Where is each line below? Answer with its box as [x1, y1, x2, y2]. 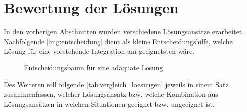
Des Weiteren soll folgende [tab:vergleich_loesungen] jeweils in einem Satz [4, 79, 229, 89]
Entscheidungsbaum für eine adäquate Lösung [24, 62, 163, 72]
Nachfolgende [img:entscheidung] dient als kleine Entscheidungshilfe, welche [4, 36, 233, 46]
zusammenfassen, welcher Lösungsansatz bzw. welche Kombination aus [4, 89, 218, 99]
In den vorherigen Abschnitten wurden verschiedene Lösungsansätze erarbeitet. [4, 26, 244, 37]
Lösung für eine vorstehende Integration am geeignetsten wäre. [4, 46, 195, 56]
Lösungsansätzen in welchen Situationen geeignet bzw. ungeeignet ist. [4, 98, 215, 109]
